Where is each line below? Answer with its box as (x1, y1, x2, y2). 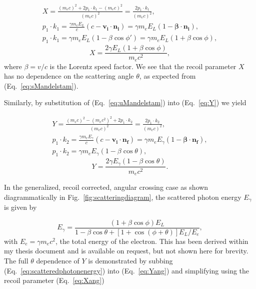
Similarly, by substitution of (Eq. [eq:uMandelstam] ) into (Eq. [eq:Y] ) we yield (4, 97, 246, 108)
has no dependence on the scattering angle (4, 71, 134, 81)
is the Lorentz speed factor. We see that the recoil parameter (49, 61, 236, 71)
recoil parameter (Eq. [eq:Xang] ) (4, 275, 104, 285)
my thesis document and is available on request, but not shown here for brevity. (4, 245, 248, 256)
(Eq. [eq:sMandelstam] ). (4, 80, 78, 91)
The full (4, 255, 28, 265)
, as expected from (139, 71, 196, 81)
